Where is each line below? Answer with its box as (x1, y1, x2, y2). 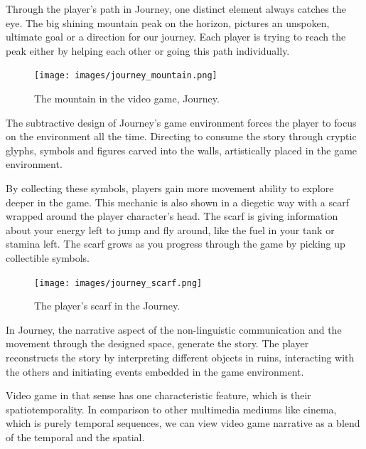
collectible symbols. (6, 250, 90, 265)
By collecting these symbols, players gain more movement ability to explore (6, 181, 334, 195)
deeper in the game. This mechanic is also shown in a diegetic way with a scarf (6, 194, 349, 209)
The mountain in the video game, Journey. (34, 91, 220, 106)
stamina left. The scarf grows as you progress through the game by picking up (6, 236, 345, 251)
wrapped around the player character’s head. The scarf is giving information (6, 208, 338, 223)
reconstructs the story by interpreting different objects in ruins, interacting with (6, 350, 355, 364)
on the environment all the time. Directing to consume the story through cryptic (6, 129, 357, 144)
